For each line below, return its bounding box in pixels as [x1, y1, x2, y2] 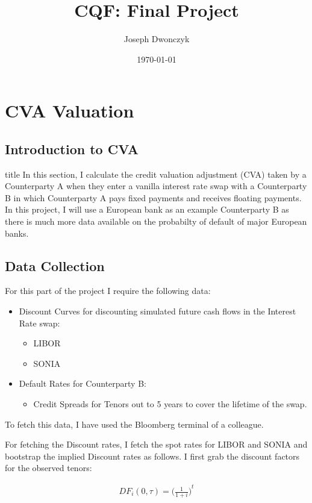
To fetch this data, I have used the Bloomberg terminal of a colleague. [5, 417, 264, 430]
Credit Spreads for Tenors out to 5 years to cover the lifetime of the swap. [33, 398, 307, 410]
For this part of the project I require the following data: [5, 284, 211, 297]
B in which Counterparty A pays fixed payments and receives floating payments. [5, 191, 302, 204]
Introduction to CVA [5, 139, 139, 158]
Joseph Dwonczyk [123, 33, 190, 45]
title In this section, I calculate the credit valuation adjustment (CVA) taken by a [5, 167, 307, 180]
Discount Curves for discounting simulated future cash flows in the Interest [19, 305, 296, 317]
